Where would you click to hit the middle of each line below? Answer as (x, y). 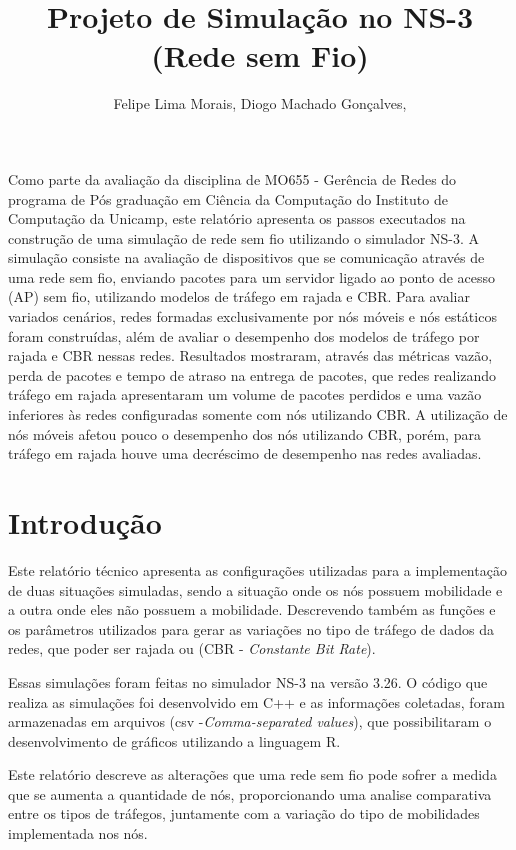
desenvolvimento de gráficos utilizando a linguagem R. (174, 740)
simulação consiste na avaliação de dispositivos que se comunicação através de (246, 257)
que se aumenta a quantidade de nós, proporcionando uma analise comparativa (250, 793)
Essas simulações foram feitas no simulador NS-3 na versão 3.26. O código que (248, 681)
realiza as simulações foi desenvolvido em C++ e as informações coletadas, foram (256, 701)
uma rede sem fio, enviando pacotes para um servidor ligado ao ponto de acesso (252, 276)
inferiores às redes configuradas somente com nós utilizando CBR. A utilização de (258, 414)
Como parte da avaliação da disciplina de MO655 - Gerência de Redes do (232, 178)
